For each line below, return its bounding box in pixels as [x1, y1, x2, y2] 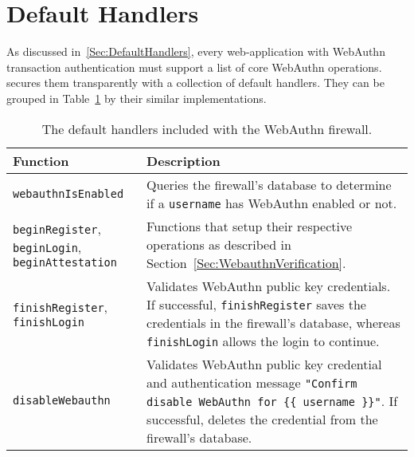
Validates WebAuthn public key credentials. [146, 276, 391, 295]
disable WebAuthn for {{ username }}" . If [146, 391, 398, 410]
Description [146, 151, 221, 170]
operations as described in [146, 234, 291, 254]
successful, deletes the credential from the [146, 409, 378, 428]
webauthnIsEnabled [13, 187, 124, 200]
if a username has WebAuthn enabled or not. [146, 193, 397, 212]
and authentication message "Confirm [146, 372, 357, 392]
